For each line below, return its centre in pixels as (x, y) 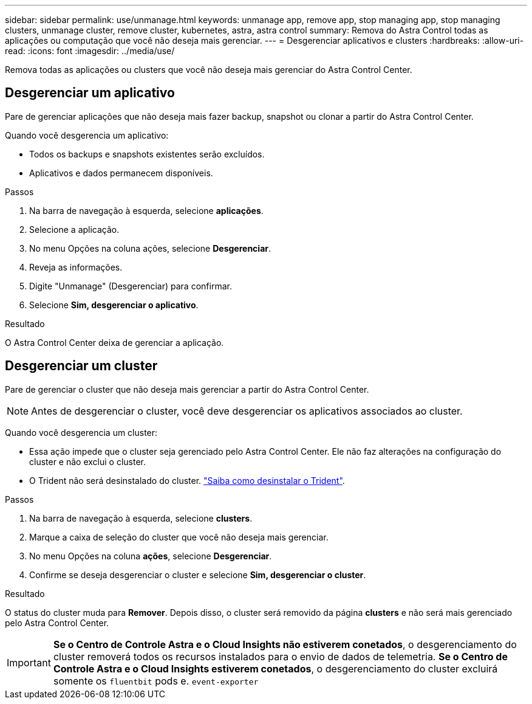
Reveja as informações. (76, 267)
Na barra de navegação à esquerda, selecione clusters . (141, 518)
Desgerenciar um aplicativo (90, 93)
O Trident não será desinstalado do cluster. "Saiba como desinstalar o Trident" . (187, 480)
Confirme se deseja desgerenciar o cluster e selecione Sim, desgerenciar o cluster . (198, 575)
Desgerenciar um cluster (81, 366)
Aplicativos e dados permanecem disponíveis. (121, 173)
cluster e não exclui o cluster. (88, 461)
